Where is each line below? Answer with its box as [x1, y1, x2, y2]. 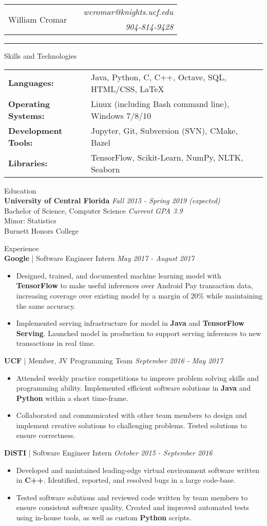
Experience [4, 242, 39, 253]
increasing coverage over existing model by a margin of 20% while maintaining [16, 290, 263, 301]
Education [4, 185, 36, 196]
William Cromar [8, 13, 67, 25]
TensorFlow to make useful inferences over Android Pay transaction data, [16, 280, 253, 291]
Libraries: [8, 157, 48, 169]
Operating [8, 97, 50, 110]
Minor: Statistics [4, 215, 56, 226]
